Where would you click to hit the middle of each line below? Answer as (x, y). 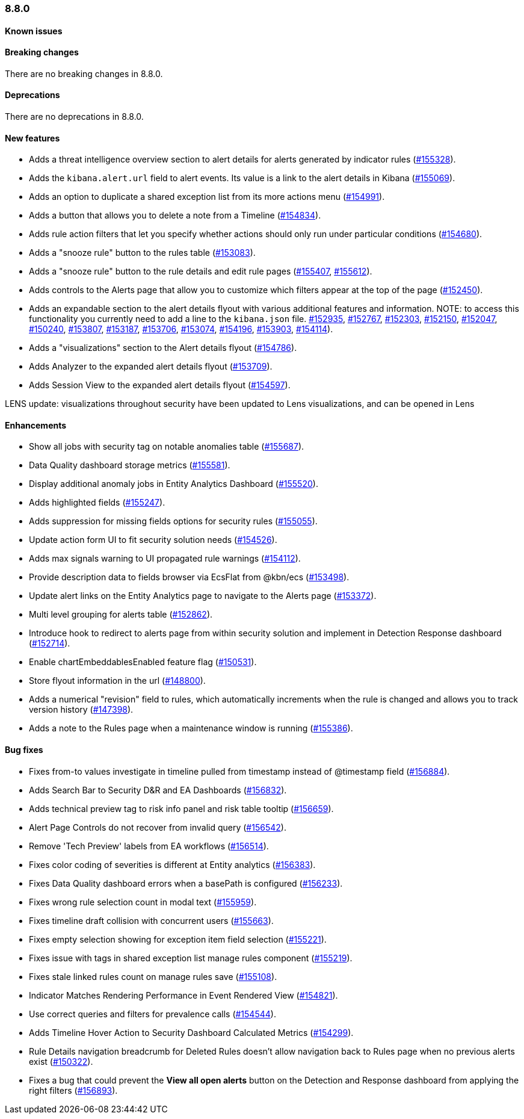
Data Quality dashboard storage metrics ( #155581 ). (130, 465)
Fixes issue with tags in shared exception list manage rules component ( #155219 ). (191, 958)
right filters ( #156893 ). (73, 1090)
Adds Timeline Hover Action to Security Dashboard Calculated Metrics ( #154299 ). (191, 1032)
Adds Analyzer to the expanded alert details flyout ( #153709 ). (151, 367)
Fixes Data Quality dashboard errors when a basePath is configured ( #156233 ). (186, 883)
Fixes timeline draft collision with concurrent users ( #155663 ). (151, 920)
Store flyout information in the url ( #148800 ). (117, 681)
